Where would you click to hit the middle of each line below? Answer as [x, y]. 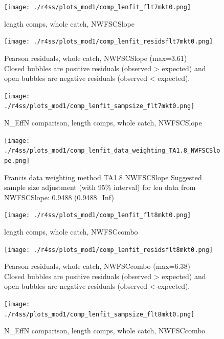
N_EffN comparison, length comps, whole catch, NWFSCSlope [103, 122]
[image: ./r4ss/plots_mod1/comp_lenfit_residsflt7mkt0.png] [109, 42]
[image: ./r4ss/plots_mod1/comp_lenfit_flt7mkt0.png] [98, 7]
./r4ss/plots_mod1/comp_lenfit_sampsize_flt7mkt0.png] [99, 106]
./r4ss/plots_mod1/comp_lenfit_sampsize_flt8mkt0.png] [99, 314]
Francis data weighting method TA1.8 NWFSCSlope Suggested [103, 177]
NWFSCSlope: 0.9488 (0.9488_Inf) [59, 197]
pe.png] [17, 161]
